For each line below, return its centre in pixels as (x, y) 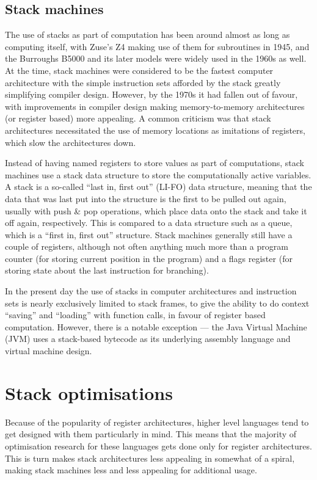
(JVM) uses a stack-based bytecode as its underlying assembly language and (148, 339)
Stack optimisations (89, 392)
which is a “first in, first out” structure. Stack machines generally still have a (149, 234)
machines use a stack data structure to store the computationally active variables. (158, 174)
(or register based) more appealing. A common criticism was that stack (138, 118)
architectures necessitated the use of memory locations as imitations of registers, (155, 130)
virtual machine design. (49, 351)
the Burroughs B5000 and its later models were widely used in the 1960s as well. (156, 58)
